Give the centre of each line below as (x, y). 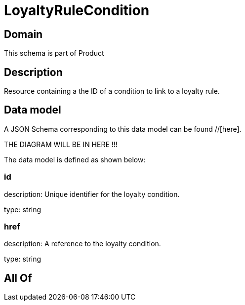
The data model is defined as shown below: (75, 159)
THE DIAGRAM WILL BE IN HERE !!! (61, 144)
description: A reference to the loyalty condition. (82, 244)
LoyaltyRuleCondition (77, 10)
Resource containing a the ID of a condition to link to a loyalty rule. (112, 91)
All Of (18, 278)
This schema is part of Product (54, 53)
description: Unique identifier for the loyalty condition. (92, 194)
